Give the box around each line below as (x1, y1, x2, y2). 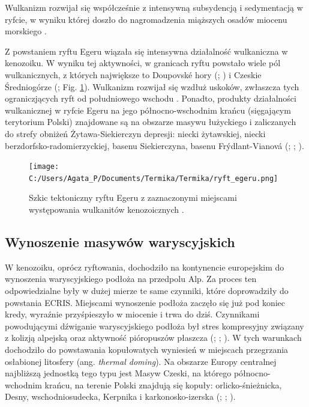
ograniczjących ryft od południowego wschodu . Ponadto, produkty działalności (5, 92, 296, 105)
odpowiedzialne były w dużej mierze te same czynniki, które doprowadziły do (5, 284, 289, 297)
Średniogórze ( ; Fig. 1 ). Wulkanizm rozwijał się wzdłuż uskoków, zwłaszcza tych (5, 80, 299, 93)
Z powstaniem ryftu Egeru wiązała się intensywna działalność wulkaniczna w (5, 44, 288, 57)
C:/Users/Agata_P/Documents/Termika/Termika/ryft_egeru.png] (29, 174, 278, 183)
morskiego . (5, 25, 47, 37)
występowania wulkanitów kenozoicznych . (29, 203, 184, 216)
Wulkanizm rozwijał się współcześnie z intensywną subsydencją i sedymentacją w (5, 1, 303, 13)
